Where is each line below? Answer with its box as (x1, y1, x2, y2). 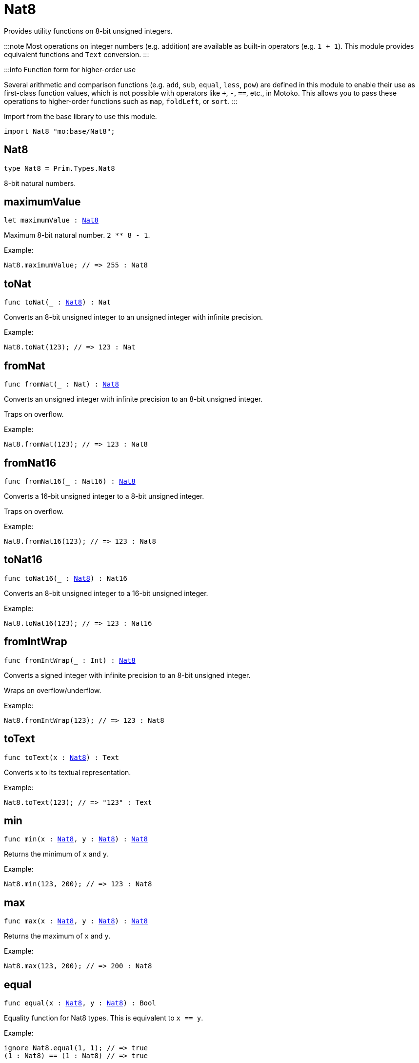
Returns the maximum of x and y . (4, 932, 111, 940)
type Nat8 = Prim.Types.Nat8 (4, 164, 115, 172)
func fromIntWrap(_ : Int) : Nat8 (4, 656, 136, 664)
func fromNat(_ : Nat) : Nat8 (4, 380, 120, 388)
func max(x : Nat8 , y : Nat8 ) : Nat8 (4, 917, 148, 925)
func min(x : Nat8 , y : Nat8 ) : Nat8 (4, 835, 148, 843)
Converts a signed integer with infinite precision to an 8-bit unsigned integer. (4, 671, 251, 679)
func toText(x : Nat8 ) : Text (4, 753, 120, 761)
